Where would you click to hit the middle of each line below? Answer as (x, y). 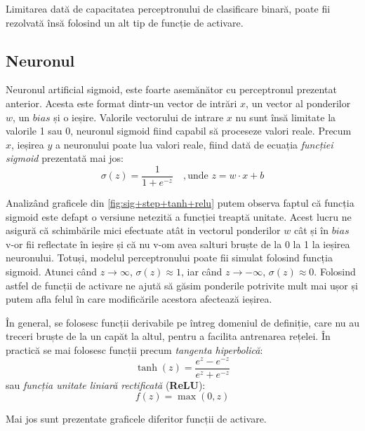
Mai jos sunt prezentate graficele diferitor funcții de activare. (136, 419)
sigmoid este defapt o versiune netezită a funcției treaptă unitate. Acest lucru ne (179, 216)
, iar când (202, 271)
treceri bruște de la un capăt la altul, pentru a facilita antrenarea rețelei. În (168, 336)
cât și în (311, 230)
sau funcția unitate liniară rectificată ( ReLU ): (106, 384)
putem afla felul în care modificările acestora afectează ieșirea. (139, 299)
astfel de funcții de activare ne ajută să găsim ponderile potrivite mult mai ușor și (182, 285)
